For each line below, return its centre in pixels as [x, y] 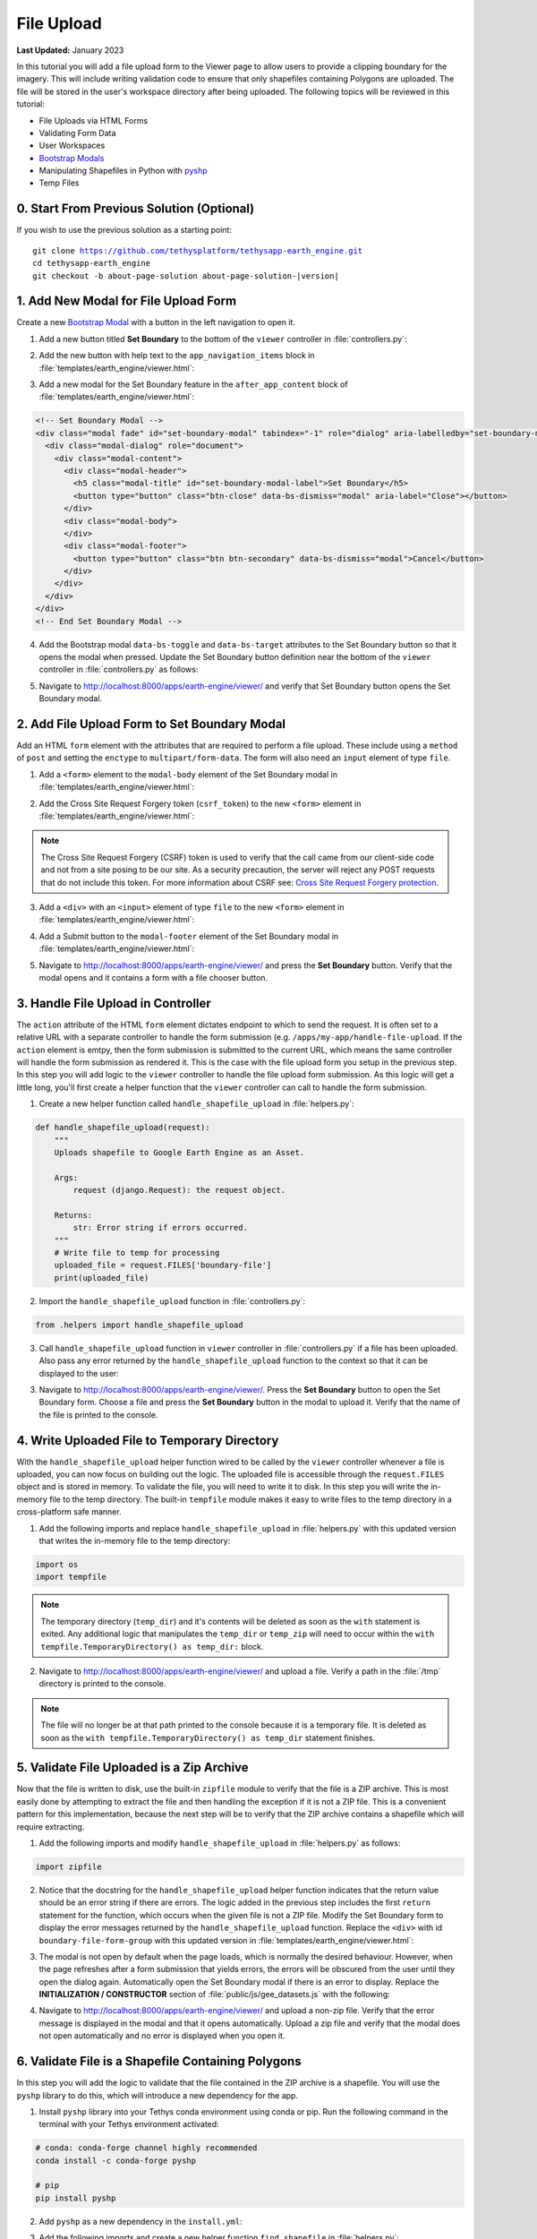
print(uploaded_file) [102, 1278]
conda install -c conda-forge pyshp [116, 2160]
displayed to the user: [79, 1373]
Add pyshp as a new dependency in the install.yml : [141, 2221]
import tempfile [71, 1577]
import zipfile [68, 1866]
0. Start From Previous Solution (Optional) [136, 209]
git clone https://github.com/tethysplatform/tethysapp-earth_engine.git [198, 250]
